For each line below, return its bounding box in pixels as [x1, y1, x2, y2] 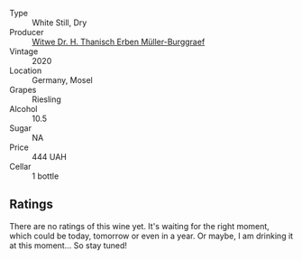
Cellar [9, 162, 32, 172]
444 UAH [32, 152, 68, 162]
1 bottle [32, 171, 59, 181]
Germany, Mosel [32, 75, 93, 85]
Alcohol [9, 104, 38, 114]
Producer [9, 27, 44, 37]
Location [9, 65, 42, 76]
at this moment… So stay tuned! [9, 239, 128, 251]
